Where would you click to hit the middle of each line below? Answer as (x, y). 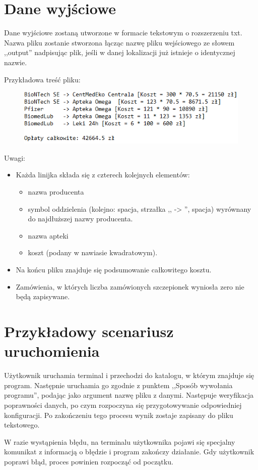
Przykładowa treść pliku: (42, 79)
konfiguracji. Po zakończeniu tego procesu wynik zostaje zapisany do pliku (119, 415)
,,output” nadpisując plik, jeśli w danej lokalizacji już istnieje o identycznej (120, 52)
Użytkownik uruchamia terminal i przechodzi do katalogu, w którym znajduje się (129, 375)
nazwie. (16, 62)
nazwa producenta (56, 192)
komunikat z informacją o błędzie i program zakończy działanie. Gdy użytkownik (129, 452)
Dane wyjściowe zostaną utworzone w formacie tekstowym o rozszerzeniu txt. (123, 33)
